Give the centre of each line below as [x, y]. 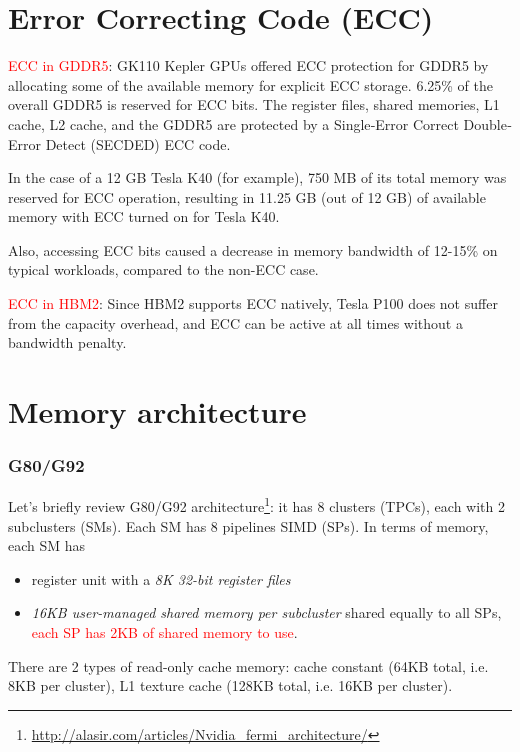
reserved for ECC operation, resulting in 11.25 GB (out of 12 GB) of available [247, 196]
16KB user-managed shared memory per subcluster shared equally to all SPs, [266, 612]
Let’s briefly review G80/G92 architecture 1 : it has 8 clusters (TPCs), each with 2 [256, 505]
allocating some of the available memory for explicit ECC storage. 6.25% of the [250, 84]
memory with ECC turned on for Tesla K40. [144, 216]
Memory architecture [157, 411]
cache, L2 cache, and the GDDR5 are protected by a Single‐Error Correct [233, 123]
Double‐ [487, 123]
